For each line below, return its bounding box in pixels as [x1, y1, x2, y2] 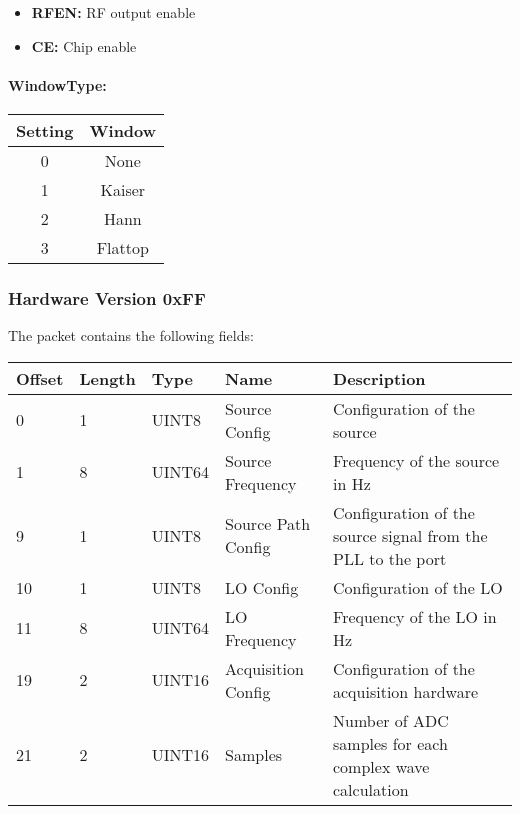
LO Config [225, 575, 299, 599]
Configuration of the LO [333, 575, 503, 599]
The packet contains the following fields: [8, 325, 254, 346]
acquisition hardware [333, 679, 479, 703]
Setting [16, 118, 74, 142]
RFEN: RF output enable [31, 2, 196, 22]
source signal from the [333, 523, 488, 547]
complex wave [333, 754, 430, 778]
